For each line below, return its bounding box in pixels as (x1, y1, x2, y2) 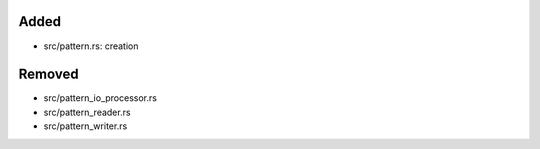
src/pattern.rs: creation (43, 40, 139, 52)
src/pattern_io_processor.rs (43, 92, 157, 104)
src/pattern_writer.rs (43, 120, 128, 132)
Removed (18, 66, 79, 83)
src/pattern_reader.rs (43, 106, 131, 118)
